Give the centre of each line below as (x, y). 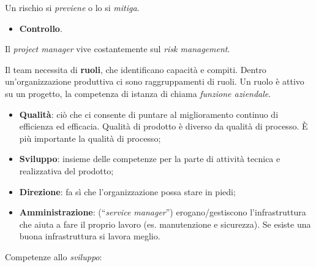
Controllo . (41, 28)
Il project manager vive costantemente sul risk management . (118, 49)
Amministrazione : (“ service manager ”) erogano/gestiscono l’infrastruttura (163, 212)
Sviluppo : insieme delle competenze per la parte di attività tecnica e (150, 159)
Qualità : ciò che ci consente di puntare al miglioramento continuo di (149, 114)
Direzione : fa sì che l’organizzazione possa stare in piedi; (127, 191)
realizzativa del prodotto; (66, 170)
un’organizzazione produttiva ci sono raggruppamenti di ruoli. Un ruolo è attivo (155, 81)
